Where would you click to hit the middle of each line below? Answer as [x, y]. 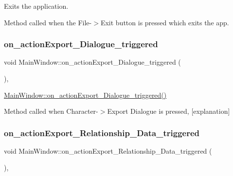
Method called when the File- [48, 22]
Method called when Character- [51, 111]
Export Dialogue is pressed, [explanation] [169, 111]
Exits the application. [36, 6]
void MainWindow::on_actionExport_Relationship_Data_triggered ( [108, 151]
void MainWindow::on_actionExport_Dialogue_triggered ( [92, 62]
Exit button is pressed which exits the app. [165, 22]
